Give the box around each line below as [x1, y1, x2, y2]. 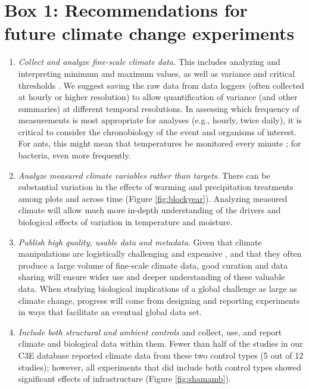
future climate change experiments [4, 21, 295, 45]
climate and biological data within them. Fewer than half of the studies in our [18, 337, 303, 350]
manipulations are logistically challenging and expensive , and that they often [18, 247, 302, 260]
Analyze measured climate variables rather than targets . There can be [18, 169, 270, 181]
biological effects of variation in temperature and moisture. [18, 216, 233, 228]
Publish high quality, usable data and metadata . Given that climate [18, 235, 262, 248]
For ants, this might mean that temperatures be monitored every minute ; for [18, 137, 301, 150]
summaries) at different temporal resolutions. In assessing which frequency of [18, 102, 299, 114]
